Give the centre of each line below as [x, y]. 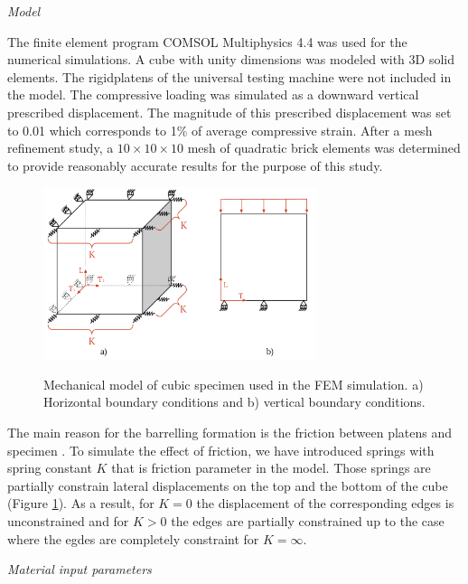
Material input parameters [80, 569]
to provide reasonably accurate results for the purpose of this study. [195, 165]
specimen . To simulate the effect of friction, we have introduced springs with [221, 450]
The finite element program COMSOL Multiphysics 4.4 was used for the [207, 41]
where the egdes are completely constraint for [133, 538]
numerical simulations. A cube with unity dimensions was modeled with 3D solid [231, 59]
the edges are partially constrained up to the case [308, 520]
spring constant [50, 468]
